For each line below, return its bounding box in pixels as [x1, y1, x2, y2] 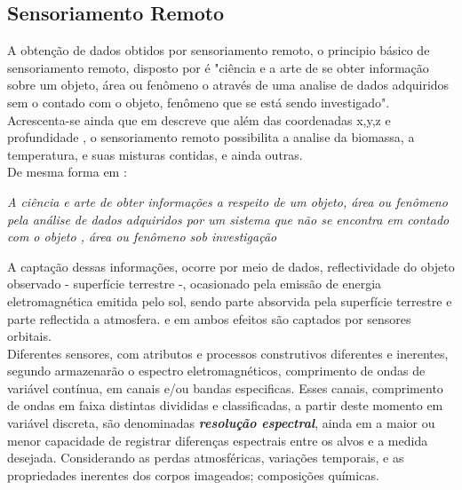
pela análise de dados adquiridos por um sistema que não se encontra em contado [7, 209, 450, 228]
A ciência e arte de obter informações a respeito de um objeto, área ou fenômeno [7, 192, 448, 210]
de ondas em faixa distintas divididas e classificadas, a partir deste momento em [7, 396, 443, 415]
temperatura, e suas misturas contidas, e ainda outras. [7, 145, 303, 163]
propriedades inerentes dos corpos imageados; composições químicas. [7, 465, 379, 484]
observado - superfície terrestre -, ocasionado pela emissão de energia [7, 274, 382, 293]
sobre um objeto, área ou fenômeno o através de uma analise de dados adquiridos [7, 75, 450, 94]
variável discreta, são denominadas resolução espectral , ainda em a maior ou [7, 414, 435, 432]
